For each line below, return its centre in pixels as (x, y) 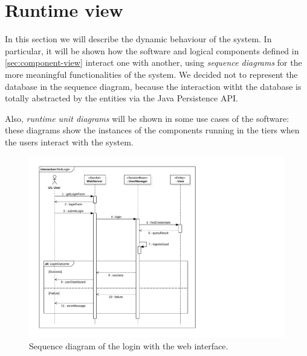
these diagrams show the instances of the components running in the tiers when (152, 130)
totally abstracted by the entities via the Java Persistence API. (121, 98)
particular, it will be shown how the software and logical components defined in (152, 50)
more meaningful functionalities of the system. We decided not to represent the (151, 74)
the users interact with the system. (69, 141)
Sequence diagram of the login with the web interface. (129, 345)
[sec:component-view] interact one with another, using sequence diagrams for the (153, 62)
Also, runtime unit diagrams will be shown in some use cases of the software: (147, 118)
